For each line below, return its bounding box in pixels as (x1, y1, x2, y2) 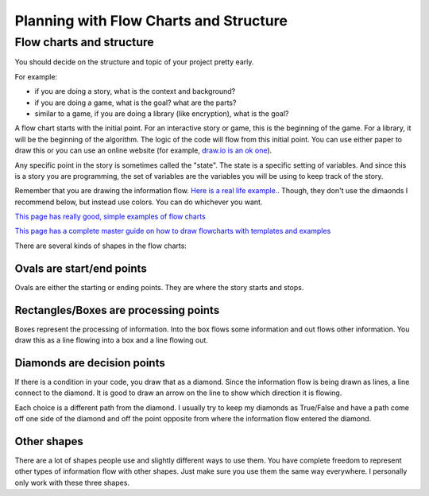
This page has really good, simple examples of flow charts (14, 211, 206, 222)
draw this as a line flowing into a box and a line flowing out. (14, 335, 208, 345)
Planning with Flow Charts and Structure (14, 12, 288, 29)
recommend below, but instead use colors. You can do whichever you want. (14, 197, 263, 207)
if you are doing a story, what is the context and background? (34, 87, 236, 96)
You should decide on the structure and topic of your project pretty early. (14, 57, 254, 67)
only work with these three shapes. (14, 478, 130, 487)
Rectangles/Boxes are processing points (14, 303, 220, 317)
